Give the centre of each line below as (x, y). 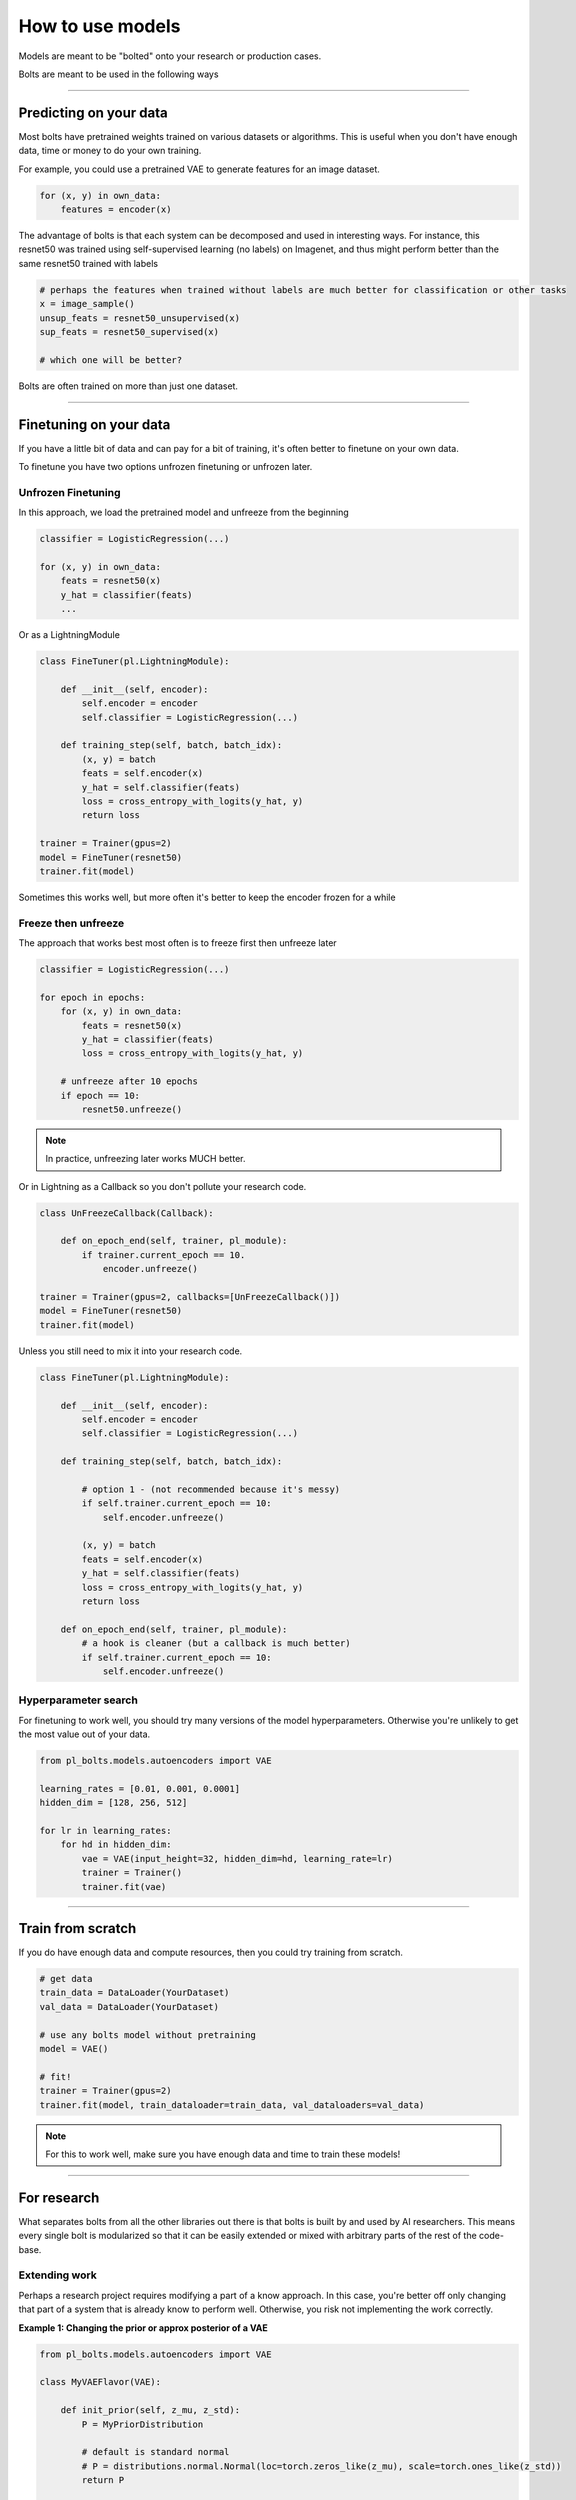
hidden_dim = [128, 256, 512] (113, 1803)
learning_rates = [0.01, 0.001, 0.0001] (139, 1788)
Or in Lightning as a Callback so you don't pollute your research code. (162, 1186)
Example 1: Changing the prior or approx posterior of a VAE (143, 2327)
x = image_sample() (87, 304)
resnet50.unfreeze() (132, 1109)
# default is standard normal (155, 2452)
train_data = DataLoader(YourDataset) (134, 1993)
